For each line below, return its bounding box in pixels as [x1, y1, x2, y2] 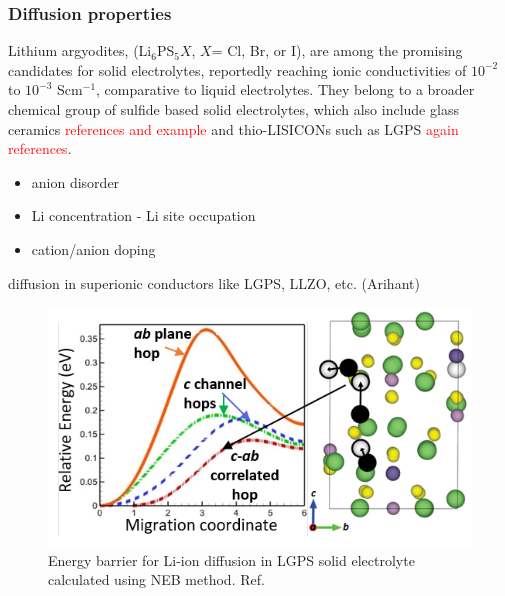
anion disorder [31, 171, 120, 192]
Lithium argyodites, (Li [8, 40, 152, 61]
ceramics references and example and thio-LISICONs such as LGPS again [8, 118, 459, 139]
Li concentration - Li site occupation [31, 205, 256, 226]
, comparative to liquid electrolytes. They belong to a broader [96, 79, 475, 100]
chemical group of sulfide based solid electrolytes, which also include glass [8, 99, 459, 119]
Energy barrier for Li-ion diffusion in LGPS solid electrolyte [48, 549, 415, 570]
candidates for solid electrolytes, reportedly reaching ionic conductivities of [8, 59, 467, 80]
